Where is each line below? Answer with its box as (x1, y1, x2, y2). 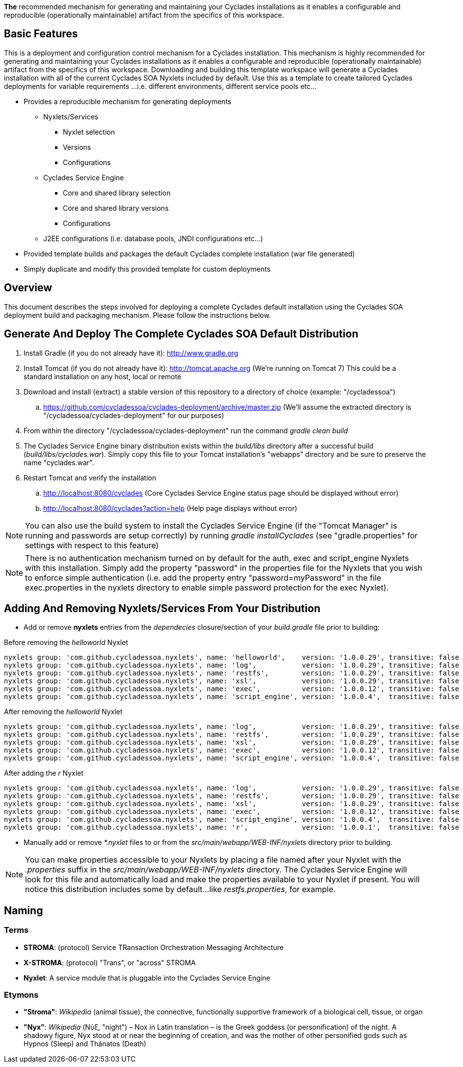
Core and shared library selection (63, 188, 171, 197)
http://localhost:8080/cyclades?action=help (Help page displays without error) (43, 504, 298, 512)
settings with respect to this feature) (25, 540, 159, 550)
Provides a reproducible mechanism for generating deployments (24, 97, 232, 106)
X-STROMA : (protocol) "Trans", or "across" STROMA (24, 958, 196, 967)
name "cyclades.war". (24, 458, 94, 467)
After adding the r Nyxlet (4, 769, 83, 778)
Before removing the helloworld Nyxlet (4, 638, 128, 647)
